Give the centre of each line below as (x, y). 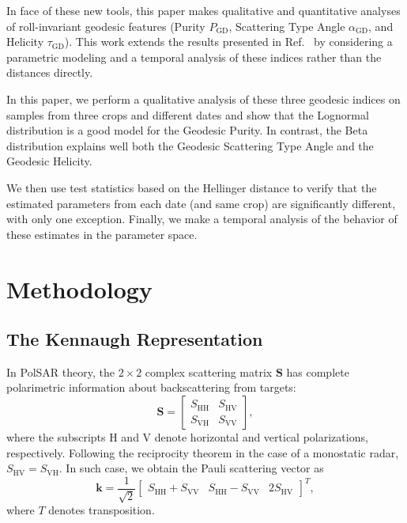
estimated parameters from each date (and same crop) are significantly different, (201, 203)
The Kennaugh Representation (135, 339)
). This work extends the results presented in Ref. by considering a (228, 42)
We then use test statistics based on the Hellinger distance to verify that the (192, 187)
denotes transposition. (102, 510)
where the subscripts (56, 437)
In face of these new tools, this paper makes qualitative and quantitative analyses (203, 10)
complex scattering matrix (209, 371)
